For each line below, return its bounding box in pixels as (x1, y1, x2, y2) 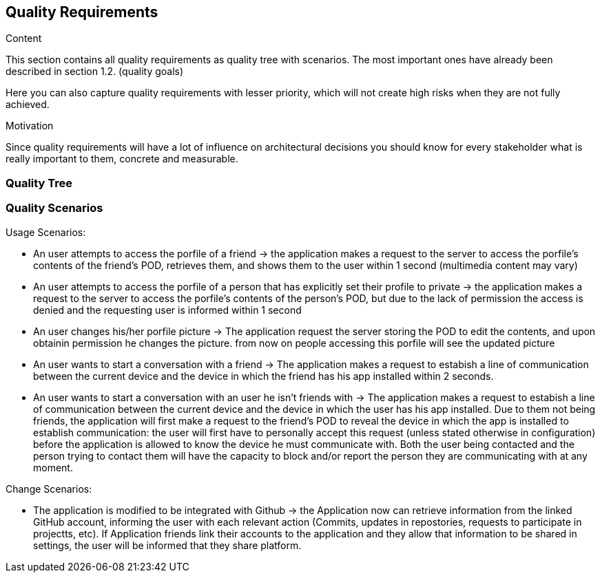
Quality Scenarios (6, 201, 103, 215)
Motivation (6, 120, 54, 132)
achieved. (6, 98, 50, 111)
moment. (33, 461, 73, 473)
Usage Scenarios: (6, 226, 86, 238)
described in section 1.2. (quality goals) (6, 65, 184, 78)
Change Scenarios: (6, 482, 92, 495)
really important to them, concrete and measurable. (6, 153, 238, 165)
